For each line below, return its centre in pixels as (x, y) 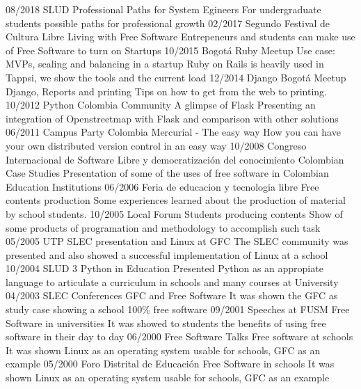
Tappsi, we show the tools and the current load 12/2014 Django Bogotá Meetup (176, 77)
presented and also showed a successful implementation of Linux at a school (167, 254)
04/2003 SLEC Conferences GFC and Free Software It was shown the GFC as (172, 295)
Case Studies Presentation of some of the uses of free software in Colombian (167, 173)
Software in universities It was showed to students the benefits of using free (166, 323)
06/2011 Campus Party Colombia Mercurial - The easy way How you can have (173, 132)
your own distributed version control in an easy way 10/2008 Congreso (156, 145)
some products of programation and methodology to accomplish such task (163, 227)
